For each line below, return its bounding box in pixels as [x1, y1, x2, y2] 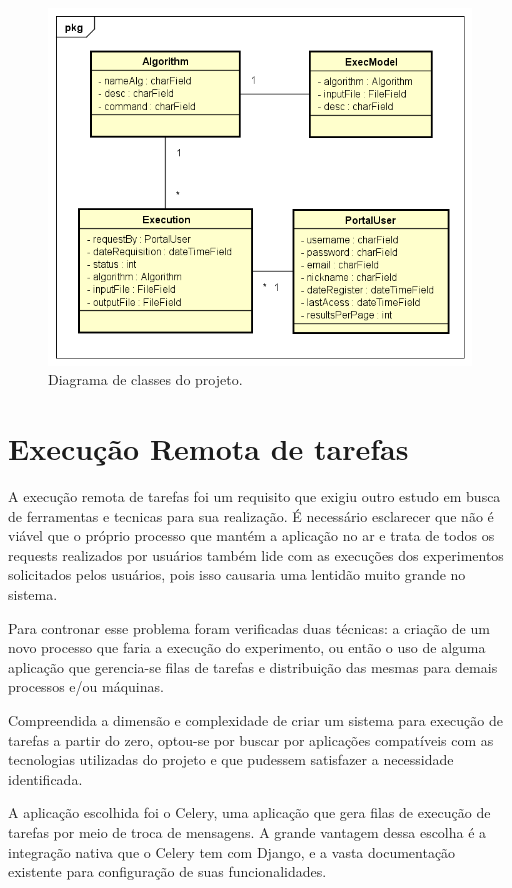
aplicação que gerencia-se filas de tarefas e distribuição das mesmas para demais [8, 656, 498, 677]
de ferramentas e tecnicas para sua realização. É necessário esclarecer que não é [8, 505, 494, 526]
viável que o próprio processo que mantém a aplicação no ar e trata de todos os [8, 525, 495, 546]
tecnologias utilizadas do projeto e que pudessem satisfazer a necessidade [8, 749, 454, 770]
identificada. [8, 768, 83, 789]
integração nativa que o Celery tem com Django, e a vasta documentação [8, 841, 456, 862]
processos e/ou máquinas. [8, 676, 164, 697]
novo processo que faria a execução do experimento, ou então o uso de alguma [8, 637, 486, 658]
